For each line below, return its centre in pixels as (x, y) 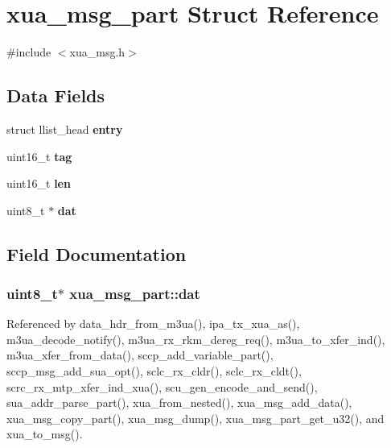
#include (29, 52)
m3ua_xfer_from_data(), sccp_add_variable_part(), (140, 355)
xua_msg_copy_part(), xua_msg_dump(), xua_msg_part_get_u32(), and (195, 418)
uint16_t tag (39, 156)
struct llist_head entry (65, 129)
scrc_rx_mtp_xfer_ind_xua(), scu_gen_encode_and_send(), (162, 386)
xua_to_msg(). (45, 434)
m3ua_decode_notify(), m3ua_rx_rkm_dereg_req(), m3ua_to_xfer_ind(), (196, 339)
